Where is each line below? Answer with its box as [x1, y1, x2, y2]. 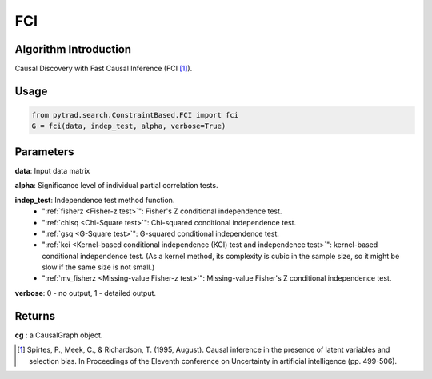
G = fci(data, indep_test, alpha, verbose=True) [31, 122, 226, 131]
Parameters [14, 145, 74, 158]
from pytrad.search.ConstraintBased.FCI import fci [31, 110, 239, 120]
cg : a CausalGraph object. [14, 330, 103, 340]
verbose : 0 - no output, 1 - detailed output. [14, 288, 156, 297]
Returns [14, 309, 56, 323]
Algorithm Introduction [14, 42, 132, 56]
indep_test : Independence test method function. [14, 195, 175, 205]
